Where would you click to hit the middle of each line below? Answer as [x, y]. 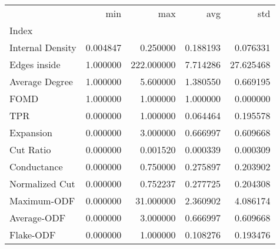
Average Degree [41, 81]
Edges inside [35, 64]
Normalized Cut [42, 184]
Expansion [31, 132]
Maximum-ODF [42, 201]
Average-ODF [38, 218]
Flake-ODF [33, 235]
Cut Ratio [30, 149]
